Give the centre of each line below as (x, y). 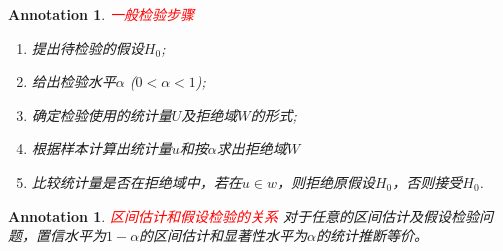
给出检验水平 (73, 81)
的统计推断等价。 (372, 235)
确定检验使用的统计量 (101, 114)
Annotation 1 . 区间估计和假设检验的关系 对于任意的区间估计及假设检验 (243, 215)
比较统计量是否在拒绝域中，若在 (136, 181)
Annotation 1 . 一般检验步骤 (101, 14)
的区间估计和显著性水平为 (223, 235)
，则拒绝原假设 (325, 181)
